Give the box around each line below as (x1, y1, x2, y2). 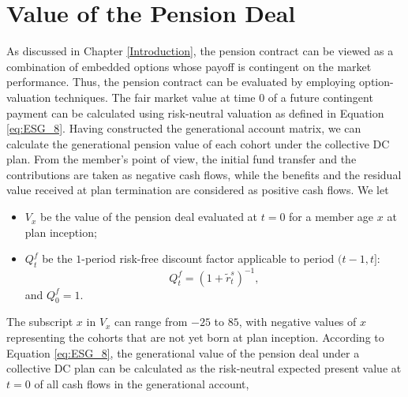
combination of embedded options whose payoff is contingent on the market (6, 58, 372, 74)
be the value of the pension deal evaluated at (40, 208, 258, 225)
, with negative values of (238, 313, 357, 330)
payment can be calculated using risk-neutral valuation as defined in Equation (6, 104, 384, 121)
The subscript (6, 313, 73, 330)
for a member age (289, 208, 374, 225)
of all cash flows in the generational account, (34, 375, 249, 391)
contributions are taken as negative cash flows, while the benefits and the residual (6, 166, 402, 182)
